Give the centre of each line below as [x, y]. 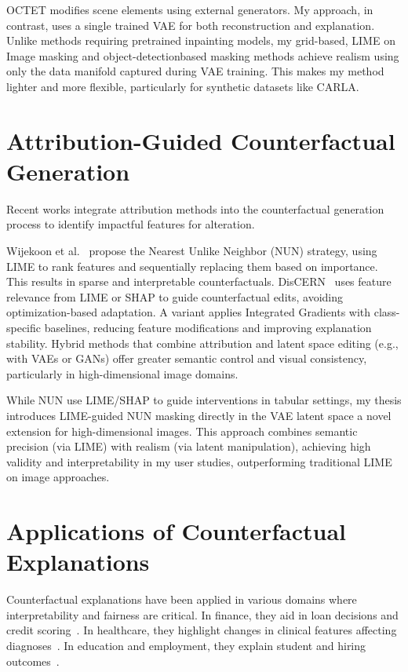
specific [24, 328]
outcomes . [33, 661]
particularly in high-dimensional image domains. [122, 373]
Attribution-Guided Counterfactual [201, 140]
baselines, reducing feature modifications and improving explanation [208, 328]
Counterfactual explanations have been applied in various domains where [182, 599]
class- [387, 312]
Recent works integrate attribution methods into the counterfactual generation [195, 208]
